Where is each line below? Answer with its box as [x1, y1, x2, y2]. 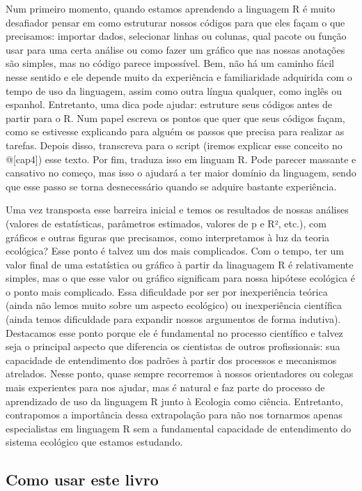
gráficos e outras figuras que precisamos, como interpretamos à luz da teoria [6, 229, 330, 244]
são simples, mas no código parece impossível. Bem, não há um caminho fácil [6, 56, 334, 70]
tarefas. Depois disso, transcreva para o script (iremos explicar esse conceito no [6, 137, 343, 152]
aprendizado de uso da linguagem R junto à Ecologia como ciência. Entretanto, [6, 393, 343, 408]
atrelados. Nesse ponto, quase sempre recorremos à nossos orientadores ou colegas [6, 366, 354, 381]
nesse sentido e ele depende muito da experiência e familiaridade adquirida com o [6, 69, 352, 84]
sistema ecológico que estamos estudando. [6, 435, 183, 449]
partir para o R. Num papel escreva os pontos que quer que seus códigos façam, [6, 110, 345, 125]
